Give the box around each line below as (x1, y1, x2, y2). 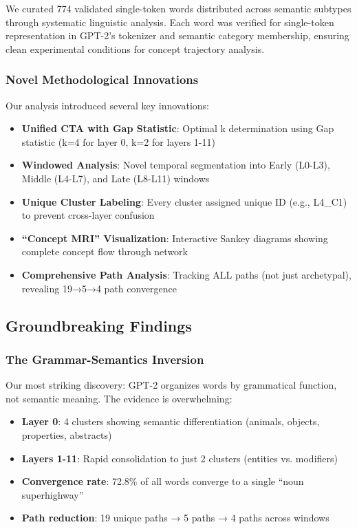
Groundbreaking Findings (6, 314, 192, 336)
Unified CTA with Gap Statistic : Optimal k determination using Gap (21, 121, 334, 136)
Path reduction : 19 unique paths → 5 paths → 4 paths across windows (21, 510, 329, 525)
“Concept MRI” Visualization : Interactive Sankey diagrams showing (21, 230, 328, 245)
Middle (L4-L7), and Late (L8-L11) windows (21, 171, 210, 185)
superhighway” (21, 487, 84, 501)
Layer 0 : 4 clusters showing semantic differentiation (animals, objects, (21, 414, 320, 429)
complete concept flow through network (21, 244, 188, 259)
